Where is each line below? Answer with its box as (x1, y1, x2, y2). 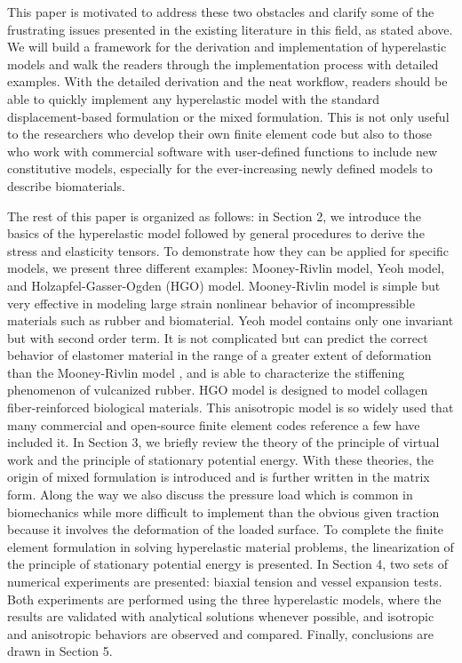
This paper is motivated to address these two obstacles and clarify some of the (7, 3, 434, 20)
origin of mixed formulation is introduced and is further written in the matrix (7, 467, 430, 486)
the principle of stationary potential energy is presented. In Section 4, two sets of (7, 555, 448, 573)
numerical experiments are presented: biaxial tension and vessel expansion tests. (7, 572, 442, 590)
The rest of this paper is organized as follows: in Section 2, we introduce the (7, 206, 422, 225)
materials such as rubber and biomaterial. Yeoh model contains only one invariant (7, 311, 454, 330)
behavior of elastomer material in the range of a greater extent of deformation (7, 346, 432, 364)
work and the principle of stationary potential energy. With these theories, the (7, 450, 434, 468)
